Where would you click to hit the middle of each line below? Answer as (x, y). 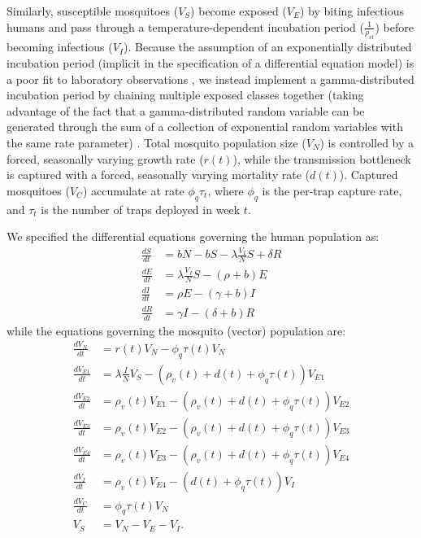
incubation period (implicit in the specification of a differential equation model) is (210, 62)
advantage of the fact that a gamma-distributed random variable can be (186, 110)
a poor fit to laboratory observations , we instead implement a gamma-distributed (210, 79)
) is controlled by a (367, 142)
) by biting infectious (352, 11)
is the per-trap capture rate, (332, 190)
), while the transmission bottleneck (322, 158)
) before (394, 26)
